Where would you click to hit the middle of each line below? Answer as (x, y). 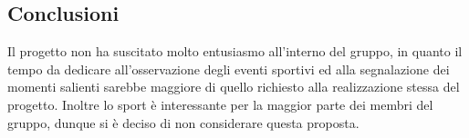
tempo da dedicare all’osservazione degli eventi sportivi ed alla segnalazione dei (229, 69)
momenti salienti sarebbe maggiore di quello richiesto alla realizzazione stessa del (234, 87)
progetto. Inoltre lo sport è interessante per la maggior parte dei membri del (220, 104)
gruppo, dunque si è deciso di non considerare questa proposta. (183, 122)
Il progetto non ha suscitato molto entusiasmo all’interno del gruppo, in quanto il (235, 51)
